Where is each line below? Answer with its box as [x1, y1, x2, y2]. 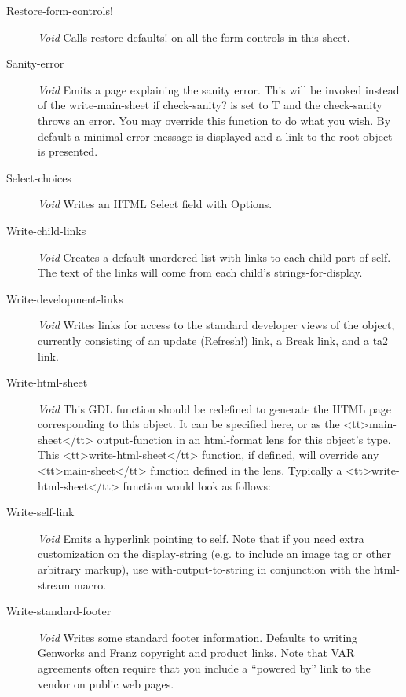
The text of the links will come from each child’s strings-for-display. [38, 264, 363, 281]
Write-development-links [6, 290, 123, 306]
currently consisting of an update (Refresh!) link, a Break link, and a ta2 [38, 332, 389, 348]
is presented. [38, 143, 98, 160]
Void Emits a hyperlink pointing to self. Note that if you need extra [38, 530, 364, 546]
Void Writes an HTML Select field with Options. [38, 196, 272, 212]
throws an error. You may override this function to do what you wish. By [38, 112, 391, 128]
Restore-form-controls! [6, 2, 113, 18]
